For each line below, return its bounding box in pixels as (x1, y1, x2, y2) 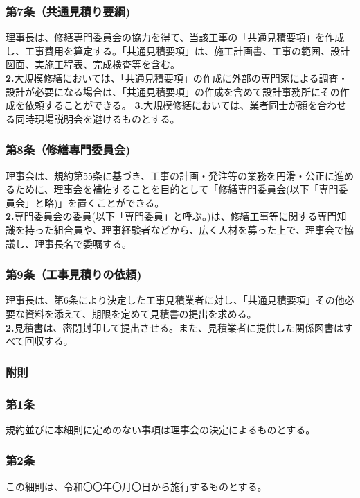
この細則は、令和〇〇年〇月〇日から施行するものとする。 (6, 479, 267, 493)
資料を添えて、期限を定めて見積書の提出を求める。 (24, 306, 257, 320)
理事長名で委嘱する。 (34, 236, 132, 250)
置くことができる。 (77, 195, 165, 209)
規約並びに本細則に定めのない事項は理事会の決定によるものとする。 (6, 422, 316, 436)
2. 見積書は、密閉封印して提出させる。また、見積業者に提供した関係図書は (6, 320, 344, 334)
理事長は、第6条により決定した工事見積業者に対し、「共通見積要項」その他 (6, 293, 345, 307)
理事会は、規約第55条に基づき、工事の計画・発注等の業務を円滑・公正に (6, 168, 335, 182)
